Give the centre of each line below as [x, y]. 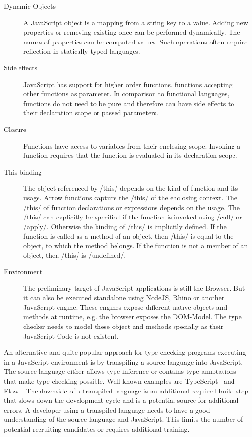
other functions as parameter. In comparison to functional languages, [126, 94]
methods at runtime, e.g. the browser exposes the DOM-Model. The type [133, 317]
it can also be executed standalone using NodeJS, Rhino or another [124, 297]
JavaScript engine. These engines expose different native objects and [126, 307]
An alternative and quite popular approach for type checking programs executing [125, 352]
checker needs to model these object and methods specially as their [124, 326]
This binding [23, 171]
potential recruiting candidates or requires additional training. [97, 428]
